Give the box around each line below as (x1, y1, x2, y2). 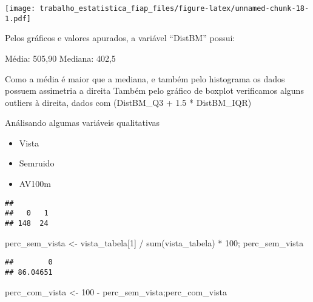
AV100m (19, 177, 51, 190)
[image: (5, 4, 36, 13)
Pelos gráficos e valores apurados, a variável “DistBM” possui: (5, 31, 235, 44)
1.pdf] (5, 14, 31, 23)
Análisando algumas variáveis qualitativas (5, 116, 160, 129)
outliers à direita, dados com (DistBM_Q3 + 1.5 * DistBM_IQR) (5, 96, 252, 108)
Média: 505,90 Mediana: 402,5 (5, 51, 116, 64)
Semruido (19, 157, 55, 169)
